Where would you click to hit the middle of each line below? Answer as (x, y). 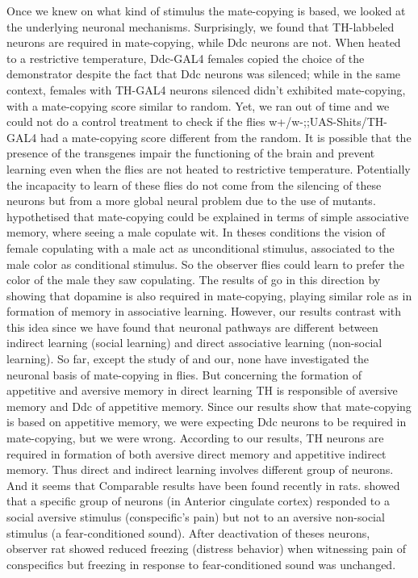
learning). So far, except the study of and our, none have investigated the (188, 359)
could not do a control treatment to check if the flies (136, 121)
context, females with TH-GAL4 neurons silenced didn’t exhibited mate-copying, (206, 89)
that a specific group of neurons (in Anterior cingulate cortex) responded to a (198, 501)
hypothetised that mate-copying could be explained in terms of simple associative (208, 216)
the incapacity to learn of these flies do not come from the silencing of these (194, 184)
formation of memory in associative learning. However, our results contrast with (204, 311)
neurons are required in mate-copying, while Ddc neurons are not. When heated (204, 42)
